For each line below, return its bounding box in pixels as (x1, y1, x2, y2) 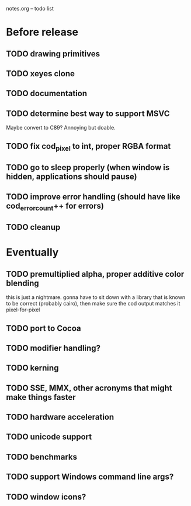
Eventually (6, 246, 59, 259)
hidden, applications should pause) (6, 172, 137, 182)
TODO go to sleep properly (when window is (6, 162, 170, 172)
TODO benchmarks (6, 451, 78, 462)
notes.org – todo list (6, 5, 54, 12)
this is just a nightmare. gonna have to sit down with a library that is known (6, 294, 186, 301)
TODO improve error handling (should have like (6, 192, 180, 202)
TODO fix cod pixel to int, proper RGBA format (6, 141, 171, 152)
